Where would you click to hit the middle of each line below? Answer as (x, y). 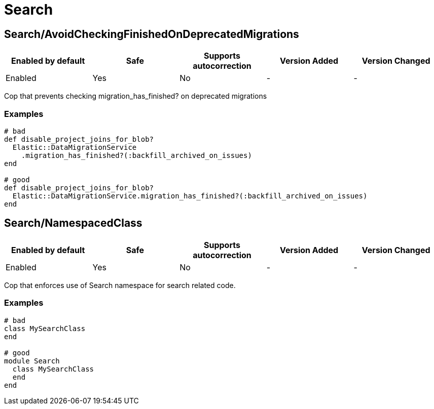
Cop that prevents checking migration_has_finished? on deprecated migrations (136, 96)
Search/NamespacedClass (73, 223)
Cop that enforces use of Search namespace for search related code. (120, 285)
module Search (32, 361)
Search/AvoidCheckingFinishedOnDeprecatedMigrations (152, 34)
